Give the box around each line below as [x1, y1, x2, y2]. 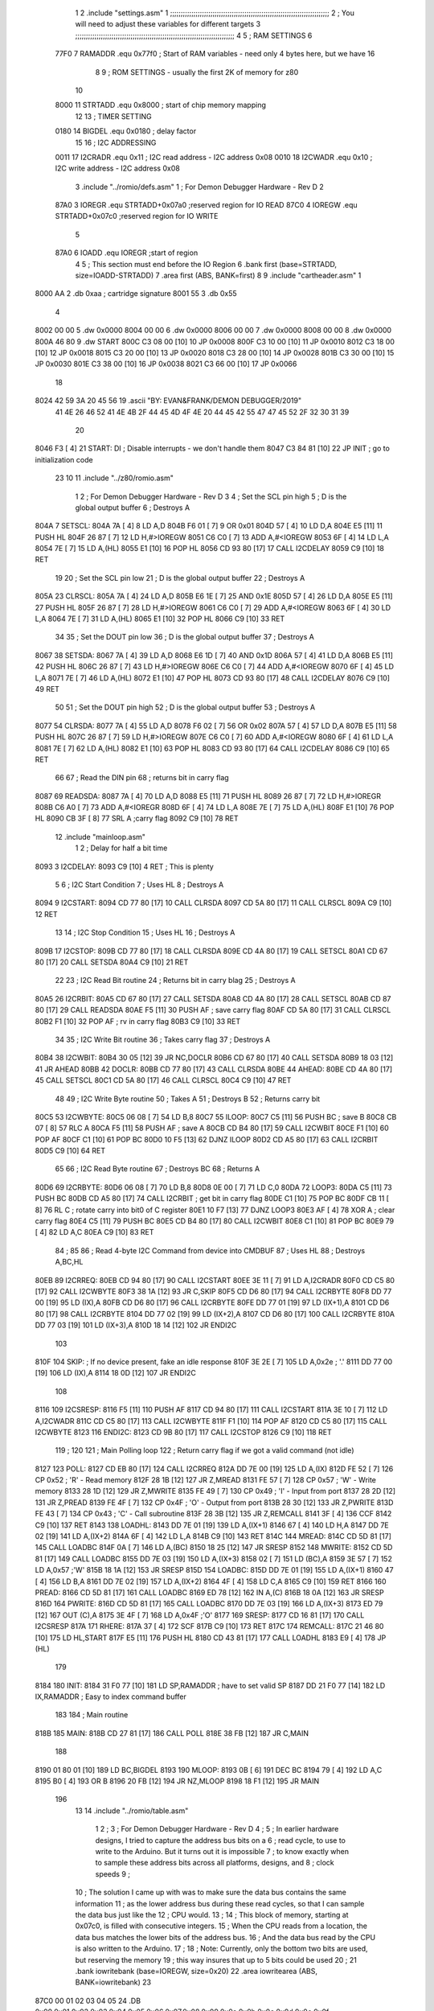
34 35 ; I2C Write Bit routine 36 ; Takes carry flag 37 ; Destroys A [55, 1034, 271, 1044]
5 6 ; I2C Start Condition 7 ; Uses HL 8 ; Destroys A [55, 880, 224, 890]
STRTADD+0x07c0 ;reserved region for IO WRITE [55, 212, 219, 221]
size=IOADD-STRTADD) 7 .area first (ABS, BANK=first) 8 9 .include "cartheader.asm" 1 [75, 270, 362, 281]
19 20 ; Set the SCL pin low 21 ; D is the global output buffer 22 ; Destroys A [55, 573, 305, 582]
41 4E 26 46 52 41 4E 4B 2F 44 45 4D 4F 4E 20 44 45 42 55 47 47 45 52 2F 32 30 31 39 [55, 407, 350, 417]
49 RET [35, 684, 60, 693]
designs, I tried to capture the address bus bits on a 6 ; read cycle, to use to [95, 1835, 346, 1845]
